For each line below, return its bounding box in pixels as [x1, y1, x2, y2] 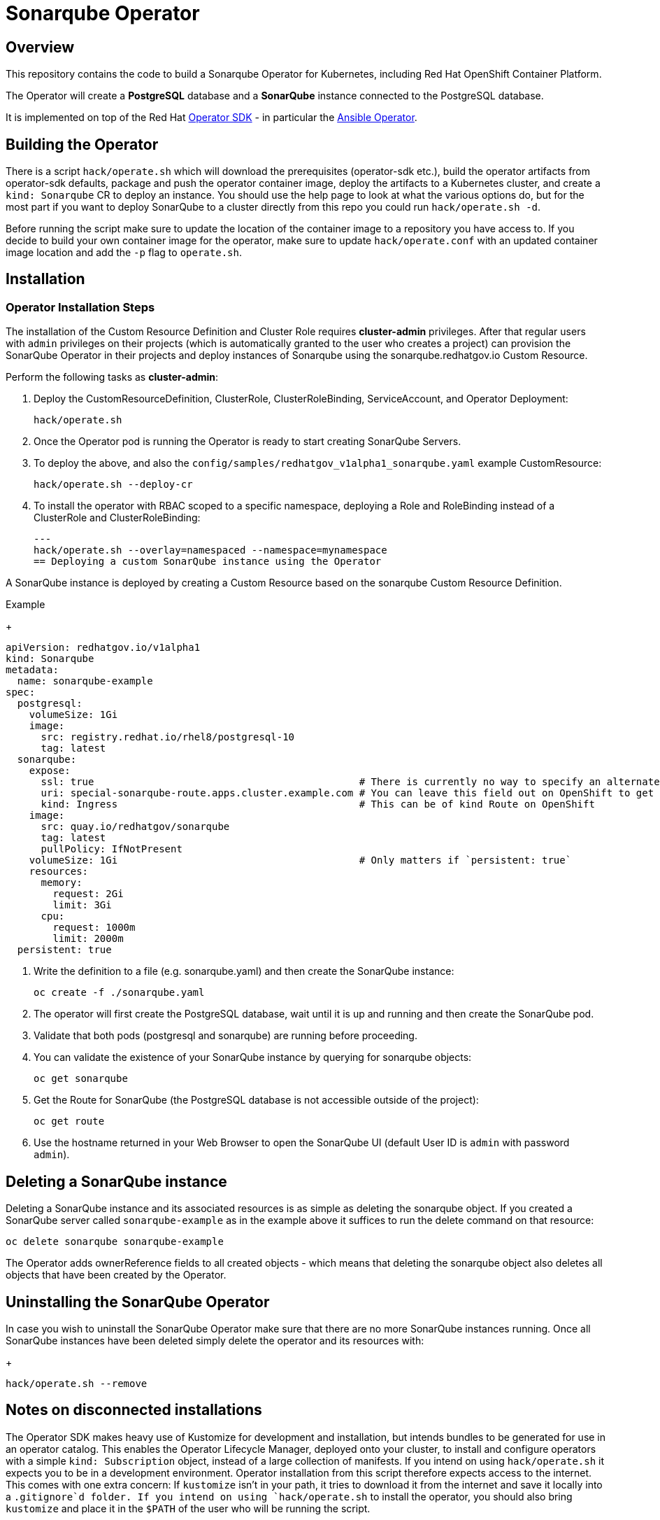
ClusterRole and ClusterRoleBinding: [34, 512, 201, 524]
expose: [29, 765, 71, 777]
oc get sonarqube [34, 1073, 128, 1085]
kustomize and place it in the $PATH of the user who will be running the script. [6, 1502, 371, 1514]
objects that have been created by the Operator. [6, 1269, 227, 1281]
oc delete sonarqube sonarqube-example [6, 1236, 224, 1248]
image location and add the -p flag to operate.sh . [6, 246, 242, 259]
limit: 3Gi [52, 899, 112, 911]
